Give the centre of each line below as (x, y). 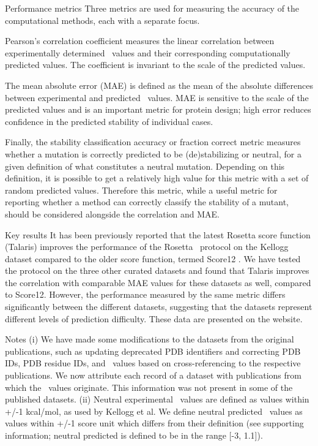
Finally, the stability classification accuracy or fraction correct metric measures (153, 142)
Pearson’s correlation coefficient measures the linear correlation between (140, 41)
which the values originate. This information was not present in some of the (149, 387)
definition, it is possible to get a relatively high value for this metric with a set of (157, 178)
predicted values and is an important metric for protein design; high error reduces (158, 109)
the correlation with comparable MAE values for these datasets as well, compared (158, 282)
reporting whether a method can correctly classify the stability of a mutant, (147, 202)
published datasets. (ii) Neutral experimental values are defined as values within (157, 399)
